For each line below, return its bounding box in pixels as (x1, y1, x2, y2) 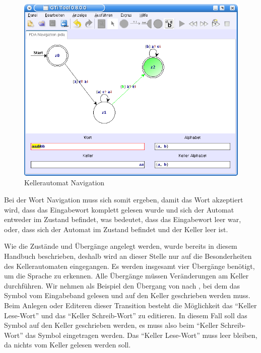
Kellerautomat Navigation (24, 177, 105, 188)
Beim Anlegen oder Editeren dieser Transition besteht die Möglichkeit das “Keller (4, 300, 257, 310)
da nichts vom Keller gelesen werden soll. (4, 339, 131, 350)
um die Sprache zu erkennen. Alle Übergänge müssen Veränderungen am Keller (4, 270, 249, 281)
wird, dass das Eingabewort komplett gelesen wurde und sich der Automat (4, 204, 234, 215)
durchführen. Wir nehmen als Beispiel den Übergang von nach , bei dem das (4, 280, 240, 291)
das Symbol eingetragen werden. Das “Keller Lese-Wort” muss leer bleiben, (25, 329, 257, 340)
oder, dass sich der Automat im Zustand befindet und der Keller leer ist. (4, 224, 228, 234)
